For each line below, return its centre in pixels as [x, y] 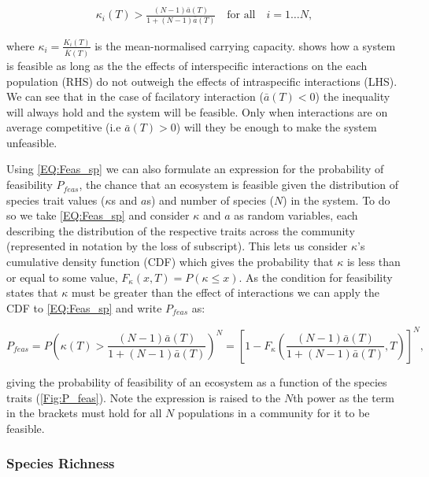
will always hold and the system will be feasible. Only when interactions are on [197, 111]
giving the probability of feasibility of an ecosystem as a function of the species [197, 381]
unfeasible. [32, 142]
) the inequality [353, 96]
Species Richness [61, 463]
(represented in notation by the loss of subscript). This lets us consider [177, 246]
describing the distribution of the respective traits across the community [181, 230]
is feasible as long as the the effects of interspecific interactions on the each [187, 65]
